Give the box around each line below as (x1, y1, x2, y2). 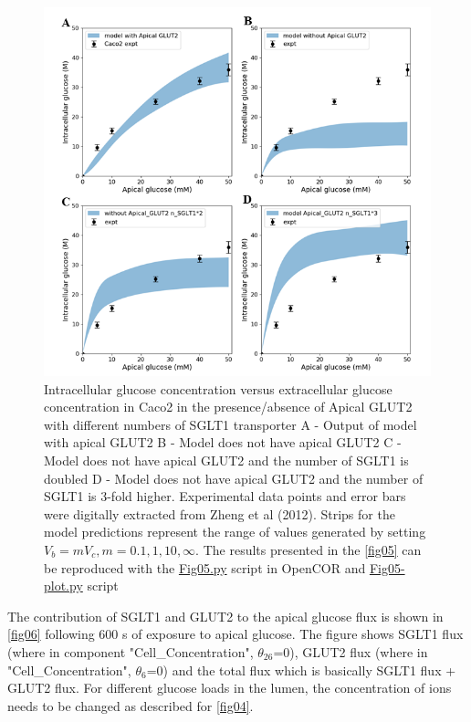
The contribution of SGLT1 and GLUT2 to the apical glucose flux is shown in (7, 606, 444, 625)
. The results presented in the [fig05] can (195, 539, 422, 559)
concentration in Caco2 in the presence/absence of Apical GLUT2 (44, 397, 413, 416)
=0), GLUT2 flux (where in (273, 642, 428, 661)
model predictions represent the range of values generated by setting (44, 522, 426, 541)
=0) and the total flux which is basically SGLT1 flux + (146, 660, 456, 679)
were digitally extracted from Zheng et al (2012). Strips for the (44, 504, 395, 523)
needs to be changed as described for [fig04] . (7, 696, 254, 715)
